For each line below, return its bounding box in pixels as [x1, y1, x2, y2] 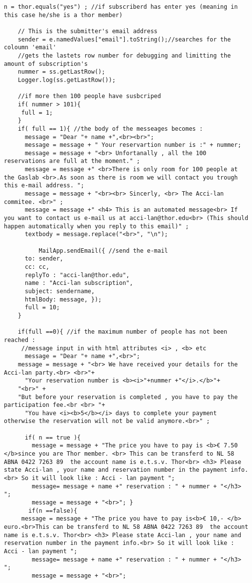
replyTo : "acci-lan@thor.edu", [24, 271, 130, 279]
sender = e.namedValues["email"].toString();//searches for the [18, 36, 231, 43]
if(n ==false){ [28, 507, 78, 514]
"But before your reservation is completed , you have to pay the [18, 393, 238, 401]
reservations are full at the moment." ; [4, 158, 140, 165]
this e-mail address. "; [4, 182, 84, 189]
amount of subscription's [4, 60, 88, 67]
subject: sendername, [24, 287, 95, 295]
